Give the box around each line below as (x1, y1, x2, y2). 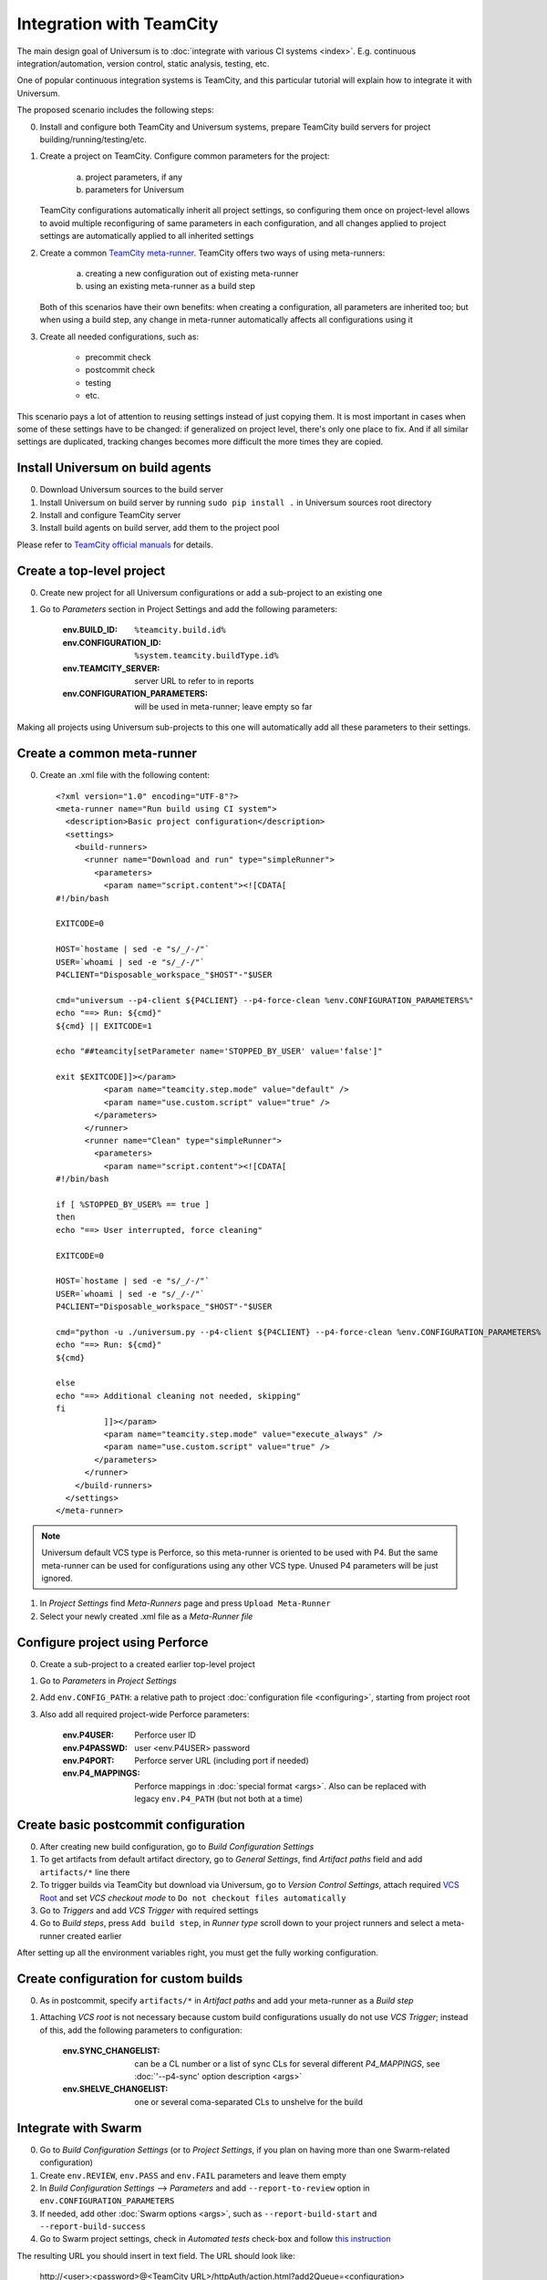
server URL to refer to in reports (134, 676, 254, 687)
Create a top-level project (16, 563, 166, 578)
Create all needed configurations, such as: (39, 331, 200, 342)
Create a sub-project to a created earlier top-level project (39, 1658, 255, 1669)
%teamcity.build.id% (134, 625, 227, 636)
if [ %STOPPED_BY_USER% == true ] (56, 1199, 210, 1209)
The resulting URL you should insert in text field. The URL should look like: (16, 2250, 295, 2261)
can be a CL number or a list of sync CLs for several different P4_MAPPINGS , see (134, 2057, 440, 2069)
